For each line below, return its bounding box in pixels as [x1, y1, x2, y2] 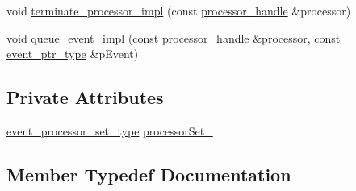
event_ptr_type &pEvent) [6, 45, 139, 62]
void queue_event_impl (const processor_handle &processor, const [6, 29, 341, 46]
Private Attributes [6, 85, 164, 110]
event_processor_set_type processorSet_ [6, 122, 213, 139]
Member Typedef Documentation [6, 161, 291, 186]
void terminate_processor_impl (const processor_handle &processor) [6, 2, 351, 19]
